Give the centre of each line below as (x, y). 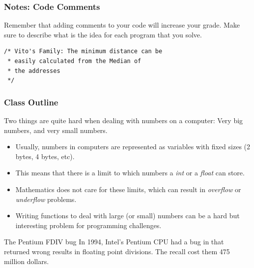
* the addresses (34, 71)
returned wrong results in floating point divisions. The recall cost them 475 (117, 251)
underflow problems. (46, 199)
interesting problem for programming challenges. (88, 225)
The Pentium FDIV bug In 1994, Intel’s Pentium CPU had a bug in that (114, 242)
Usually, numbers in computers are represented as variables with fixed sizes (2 (133, 147)
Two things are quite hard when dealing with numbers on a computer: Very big (124, 120)
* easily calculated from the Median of (74, 61)
